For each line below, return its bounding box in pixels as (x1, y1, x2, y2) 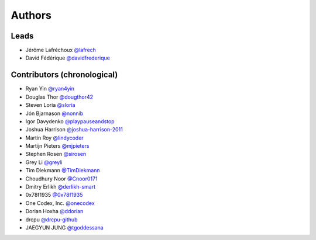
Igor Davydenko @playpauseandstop (25, 117, 115, 125)
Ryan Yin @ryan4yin (25, 85, 75, 92)
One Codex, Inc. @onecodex (25, 199, 95, 207)
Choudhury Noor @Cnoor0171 (25, 175, 98, 182)
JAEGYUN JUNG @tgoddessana (25, 224, 104, 231)
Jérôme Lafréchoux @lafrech (25, 47, 97, 54)
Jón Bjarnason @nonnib (25, 110, 84, 117)
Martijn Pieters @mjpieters (25, 142, 90, 149)
